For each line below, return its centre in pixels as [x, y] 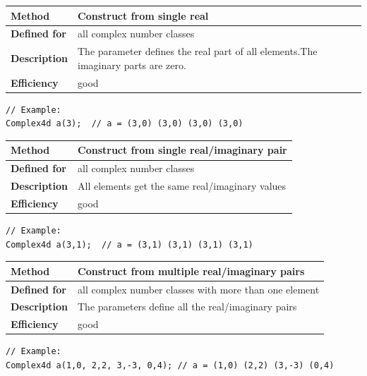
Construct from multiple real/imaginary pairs [191, 271]
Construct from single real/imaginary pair [182, 150]
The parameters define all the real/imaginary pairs [187, 307]
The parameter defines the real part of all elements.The [198, 51]
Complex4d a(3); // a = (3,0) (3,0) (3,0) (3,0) [125, 124]
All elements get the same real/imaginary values [182, 186]
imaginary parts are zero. [132, 65]
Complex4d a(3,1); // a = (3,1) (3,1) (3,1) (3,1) [130, 244]
